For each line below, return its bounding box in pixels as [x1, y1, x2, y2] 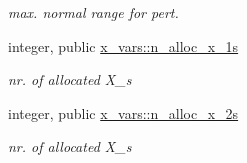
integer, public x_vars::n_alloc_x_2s [8, 102, 239, 123]
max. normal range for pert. [8, 2, 179, 22]
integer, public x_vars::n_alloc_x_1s [8, 35, 239, 56]
